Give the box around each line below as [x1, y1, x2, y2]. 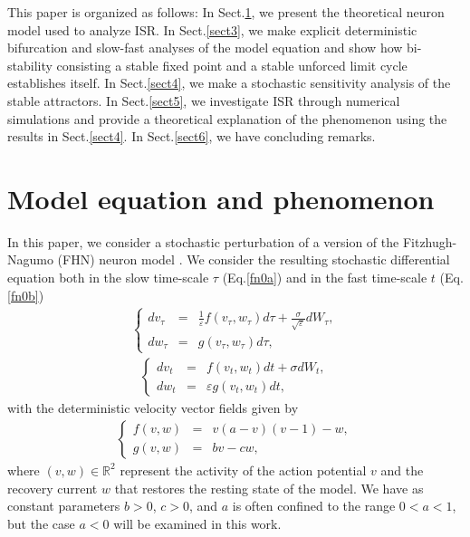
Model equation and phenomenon [7, 179, 435, 216]
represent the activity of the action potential [120, 460, 367, 479]
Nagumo [7, 250, 53, 269]
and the [380, 460, 424, 479]
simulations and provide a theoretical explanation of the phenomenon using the [7, 109, 447, 128]
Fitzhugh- [402, 232, 457, 251]
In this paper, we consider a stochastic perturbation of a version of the [7, 232, 399, 251]
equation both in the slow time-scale [7, 268, 209, 287]
